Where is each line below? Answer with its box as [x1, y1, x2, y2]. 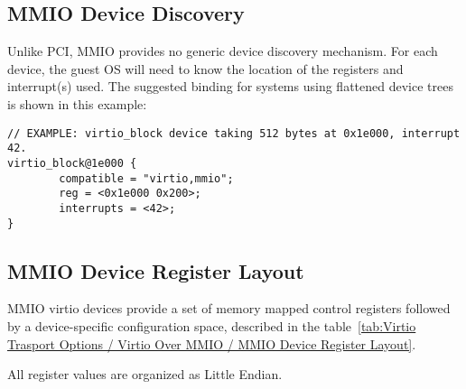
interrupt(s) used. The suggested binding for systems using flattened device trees [7, 77, 453, 96]
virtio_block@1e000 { [7, 156, 137, 170]
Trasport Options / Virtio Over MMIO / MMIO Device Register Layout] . [7, 334, 416, 353]
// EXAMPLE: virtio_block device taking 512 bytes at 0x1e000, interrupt [7, 126, 461, 140]
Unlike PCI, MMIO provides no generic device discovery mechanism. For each [7, 42, 438, 60]
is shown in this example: [7, 94, 147, 113]
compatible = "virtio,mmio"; [59, 171, 234, 185]
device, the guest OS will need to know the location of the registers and [7, 59, 404, 78]
